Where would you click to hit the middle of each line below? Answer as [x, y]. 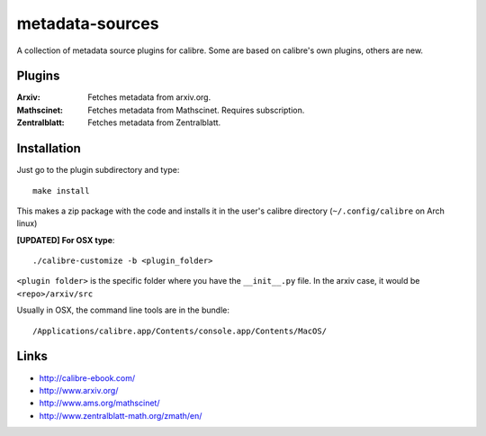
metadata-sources [88, 23]
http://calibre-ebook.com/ [87, 377]
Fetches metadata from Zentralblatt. [154, 123]
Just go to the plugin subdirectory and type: [98, 170]
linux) [27, 223]
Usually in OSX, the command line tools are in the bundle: [123, 310]
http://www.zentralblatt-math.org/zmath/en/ [121, 415]
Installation [49, 149]
